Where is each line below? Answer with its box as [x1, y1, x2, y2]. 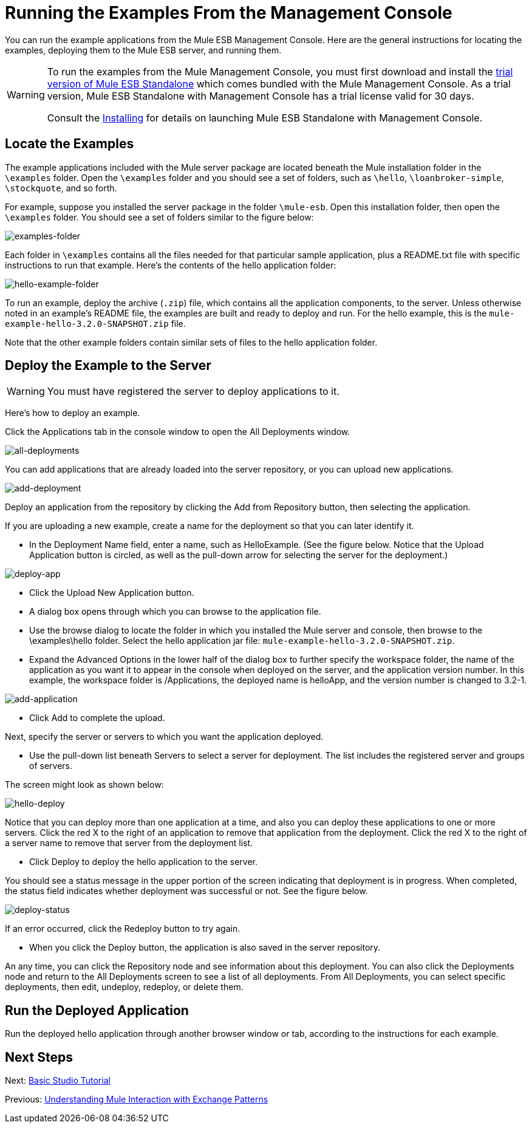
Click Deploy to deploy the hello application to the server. [29, 856, 258, 867]
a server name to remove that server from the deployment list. [5, 838, 253, 849]
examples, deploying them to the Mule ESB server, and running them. [5, 44, 282, 55]
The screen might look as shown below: [5, 779, 164, 790]
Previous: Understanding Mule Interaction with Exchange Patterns [5, 1094, 268, 1105]
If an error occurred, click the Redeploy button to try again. [5, 923, 240, 934]
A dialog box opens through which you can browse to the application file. [29, 606, 321, 617]
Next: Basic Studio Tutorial [5, 1075, 111, 1086]
